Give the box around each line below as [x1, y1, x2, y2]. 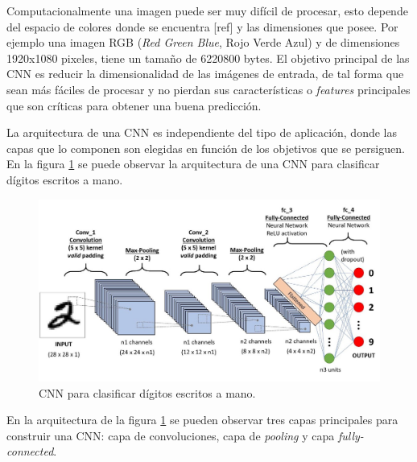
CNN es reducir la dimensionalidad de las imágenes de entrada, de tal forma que [6, 65, 404, 82]
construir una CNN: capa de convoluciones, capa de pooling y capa [6, 427, 335, 443]
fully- [337, 427, 364, 443]
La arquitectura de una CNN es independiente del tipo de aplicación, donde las [6, 124, 397, 141]
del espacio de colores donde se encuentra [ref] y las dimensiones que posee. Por [6, 18, 398, 35]
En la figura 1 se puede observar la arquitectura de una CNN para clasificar [6, 155, 380, 172]
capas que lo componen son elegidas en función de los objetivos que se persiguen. [6, 139, 405, 156]
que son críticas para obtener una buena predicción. [6, 97, 262, 113]
